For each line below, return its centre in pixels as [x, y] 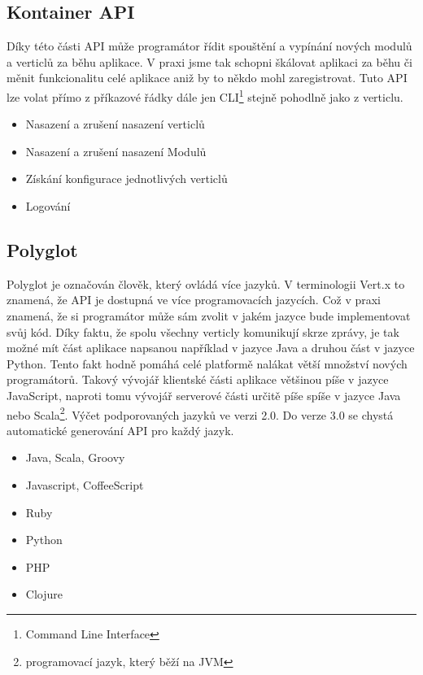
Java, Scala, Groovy [75, 457]
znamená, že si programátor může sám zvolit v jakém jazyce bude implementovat [209, 316]
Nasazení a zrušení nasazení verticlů [115, 124]
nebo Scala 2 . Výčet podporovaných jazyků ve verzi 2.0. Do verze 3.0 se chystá [200, 413]
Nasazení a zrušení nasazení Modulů [116, 151]
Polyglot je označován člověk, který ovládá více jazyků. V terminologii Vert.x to [206, 283]
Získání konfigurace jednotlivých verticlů [126, 179]
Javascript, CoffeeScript [85, 485]
